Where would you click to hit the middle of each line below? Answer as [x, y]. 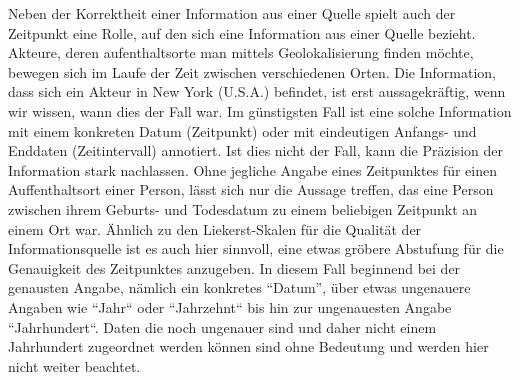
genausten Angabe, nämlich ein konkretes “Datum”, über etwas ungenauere [239, 287]
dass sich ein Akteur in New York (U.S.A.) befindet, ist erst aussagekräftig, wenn [257, 91]
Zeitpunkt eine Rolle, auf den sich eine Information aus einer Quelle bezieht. [242, 32]
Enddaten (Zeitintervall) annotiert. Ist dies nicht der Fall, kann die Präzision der [255, 150]
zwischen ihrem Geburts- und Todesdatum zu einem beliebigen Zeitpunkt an [243, 208]
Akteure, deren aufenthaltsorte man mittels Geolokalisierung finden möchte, [241, 52]
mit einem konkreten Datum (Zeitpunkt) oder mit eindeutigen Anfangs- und [242, 130]
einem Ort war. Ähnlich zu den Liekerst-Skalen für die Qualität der [215, 228]
